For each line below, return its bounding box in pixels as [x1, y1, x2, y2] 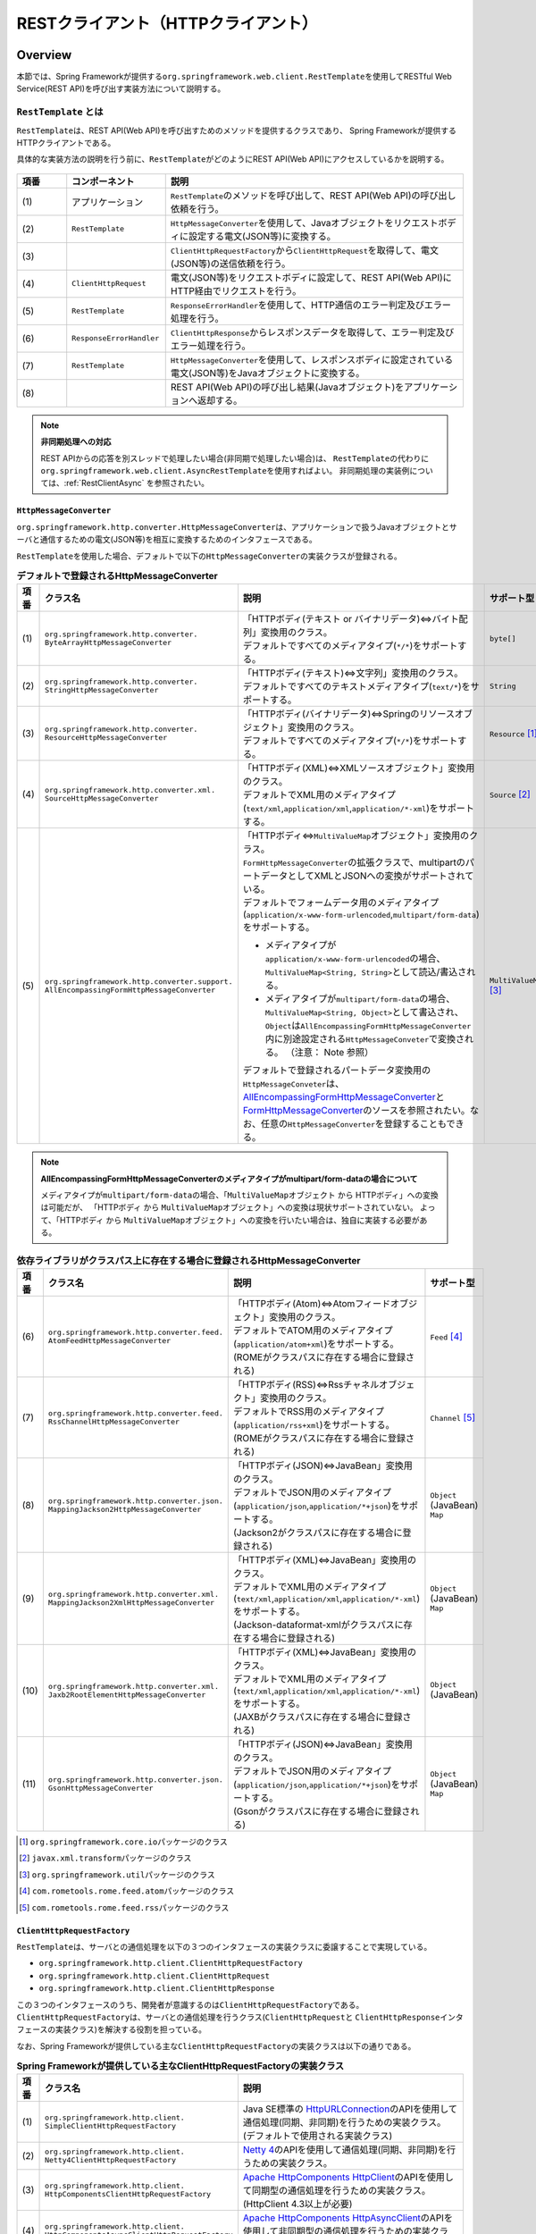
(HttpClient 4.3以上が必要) [242, 2198, 353, 2211]
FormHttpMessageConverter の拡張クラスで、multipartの [242, 856, 466, 869]
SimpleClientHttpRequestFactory [45, 2121, 177, 2131]
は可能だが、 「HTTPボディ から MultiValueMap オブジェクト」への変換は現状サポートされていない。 [40, 1202, 419, 1213]
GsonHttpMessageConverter [47, 1783, 154, 1793]
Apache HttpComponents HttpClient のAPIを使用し [242, 2171, 455, 2184]
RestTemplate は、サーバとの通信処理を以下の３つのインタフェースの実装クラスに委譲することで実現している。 [16, 1941, 432, 1952]
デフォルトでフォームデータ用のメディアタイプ [242, 896, 440, 909]
